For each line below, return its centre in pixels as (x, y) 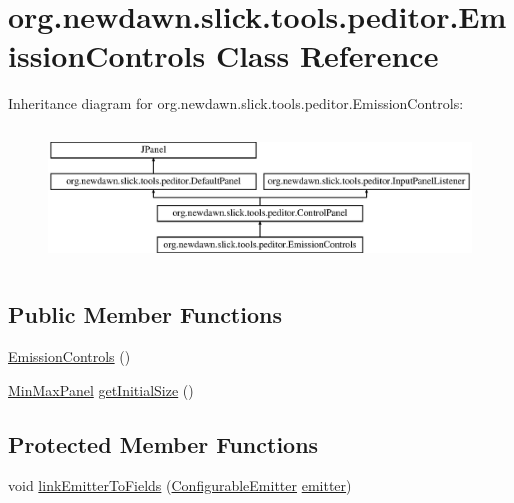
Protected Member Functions (163, 443)
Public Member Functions (145, 314)
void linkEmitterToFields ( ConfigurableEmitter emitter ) (180, 485)
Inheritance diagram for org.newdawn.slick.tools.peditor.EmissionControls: (236, 103)
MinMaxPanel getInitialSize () (101, 389)
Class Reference (327, 55)
